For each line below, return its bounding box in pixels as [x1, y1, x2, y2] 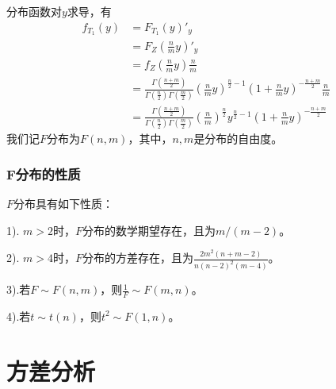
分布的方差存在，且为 [82, 249, 193, 266]
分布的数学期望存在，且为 [82, 221, 216, 238]
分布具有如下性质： [13, 195, 114, 212]
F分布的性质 [6, 164, 81, 183]
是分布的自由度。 [193, 130, 283, 147]
